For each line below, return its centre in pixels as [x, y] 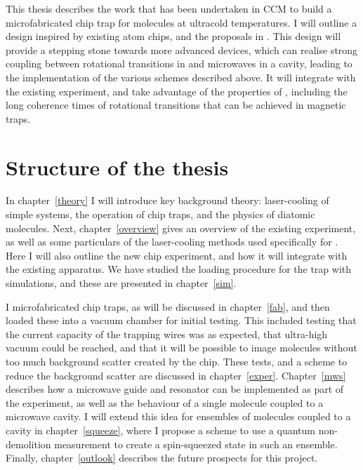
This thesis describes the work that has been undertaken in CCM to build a [169, 8]
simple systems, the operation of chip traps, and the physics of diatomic [160, 214]
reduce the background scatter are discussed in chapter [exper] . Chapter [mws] [176, 375]
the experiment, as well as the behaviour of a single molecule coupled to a [165, 402]
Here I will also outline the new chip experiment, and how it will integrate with [177, 255]
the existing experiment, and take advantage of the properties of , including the [177, 91]
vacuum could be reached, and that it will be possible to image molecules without [181, 348]
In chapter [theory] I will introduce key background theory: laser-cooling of [167, 200]
